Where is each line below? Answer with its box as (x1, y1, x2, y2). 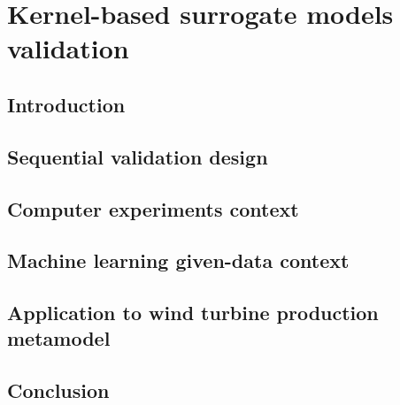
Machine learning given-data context (7, 247, 350, 274)
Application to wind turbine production (7, 299, 379, 326)
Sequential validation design (7, 142, 268, 170)
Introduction (7, 90, 126, 118)
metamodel (7, 325, 111, 352)
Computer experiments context (7, 195, 299, 222)
